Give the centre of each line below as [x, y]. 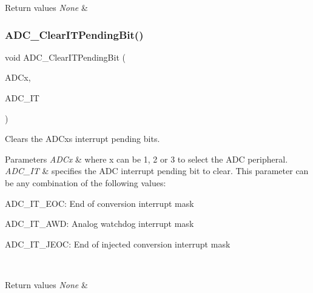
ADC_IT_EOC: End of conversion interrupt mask [99, 203]
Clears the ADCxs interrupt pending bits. [82, 139]
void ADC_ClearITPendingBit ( [65, 57]
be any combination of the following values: [86, 182]
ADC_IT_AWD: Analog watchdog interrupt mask [99, 224]
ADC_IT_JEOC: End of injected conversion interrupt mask [118, 244]
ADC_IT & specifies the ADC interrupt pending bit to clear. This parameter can [157, 171]
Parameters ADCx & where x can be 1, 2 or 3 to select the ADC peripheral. [146, 159]
